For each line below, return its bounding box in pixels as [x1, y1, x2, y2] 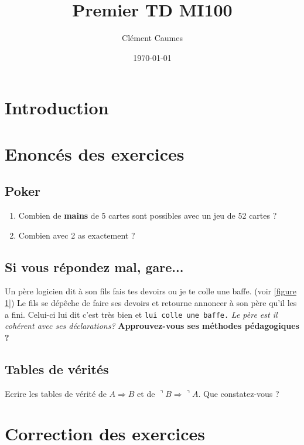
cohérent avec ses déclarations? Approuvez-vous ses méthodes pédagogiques [5, 320, 299, 332]
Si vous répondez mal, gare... [5, 257, 184, 276]
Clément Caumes [122, 32, 183, 44]
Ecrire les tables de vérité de [5, 387, 107, 399]
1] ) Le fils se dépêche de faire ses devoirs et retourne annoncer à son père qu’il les [5, 297, 297, 309]
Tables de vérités [5, 359, 109, 378]
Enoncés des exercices [5, 141, 185, 165]
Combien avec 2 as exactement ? [18, 229, 135, 241]
